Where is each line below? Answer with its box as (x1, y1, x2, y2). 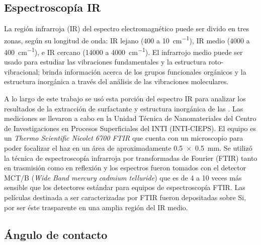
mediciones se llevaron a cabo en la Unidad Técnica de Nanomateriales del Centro (4, 113, 256, 124)
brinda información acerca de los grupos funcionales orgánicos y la (42, 66, 246, 77)
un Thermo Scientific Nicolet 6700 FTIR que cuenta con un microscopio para (4, 133, 243, 143)
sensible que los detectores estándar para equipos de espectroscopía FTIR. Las (4, 182, 245, 193)
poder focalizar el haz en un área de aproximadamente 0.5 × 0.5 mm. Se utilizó (4, 143, 252, 153)
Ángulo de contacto (4, 226, 108, 242)
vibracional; (4, 66, 40, 77)
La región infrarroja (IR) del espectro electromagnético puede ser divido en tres (4, 23, 249, 34)
